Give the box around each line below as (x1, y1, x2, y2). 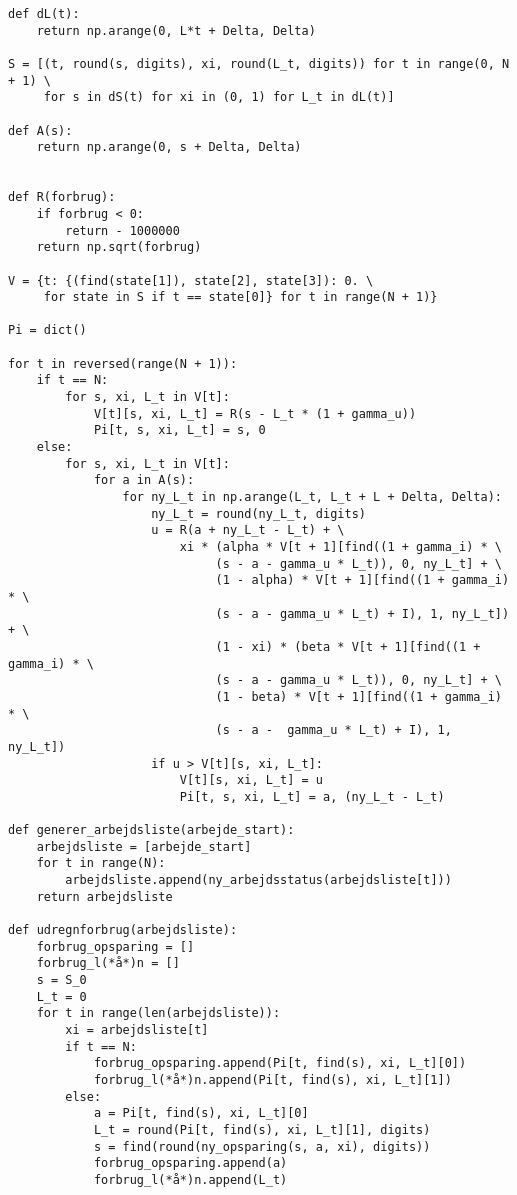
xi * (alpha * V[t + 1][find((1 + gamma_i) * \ (179, 540, 502, 554)
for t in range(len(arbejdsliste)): (36, 1006, 281, 1021)
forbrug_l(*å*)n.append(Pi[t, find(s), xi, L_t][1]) (93, 1073, 452, 1087)
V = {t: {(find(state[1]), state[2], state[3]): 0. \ (8, 273, 374, 288)
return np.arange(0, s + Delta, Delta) (36, 140, 302, 155)
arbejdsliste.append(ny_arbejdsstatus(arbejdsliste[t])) (65, 873, 452, 888)
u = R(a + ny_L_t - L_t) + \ (151, 523, 345, 538)
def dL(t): (8, 7, 80, 21)
